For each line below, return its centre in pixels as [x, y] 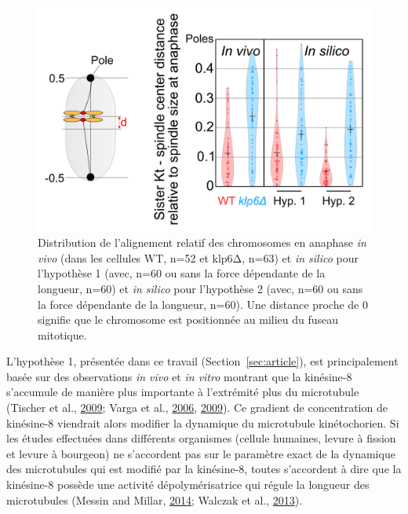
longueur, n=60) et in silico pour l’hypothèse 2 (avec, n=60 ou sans [200, 288]
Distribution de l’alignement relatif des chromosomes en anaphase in [202, 242]
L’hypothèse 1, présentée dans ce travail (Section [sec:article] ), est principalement [202, 361]
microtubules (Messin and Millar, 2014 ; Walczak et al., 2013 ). [155, 499]
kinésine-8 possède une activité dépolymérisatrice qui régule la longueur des [188, 485]
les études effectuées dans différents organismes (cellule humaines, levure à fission [201, 438]
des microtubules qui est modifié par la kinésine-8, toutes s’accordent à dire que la [204, 469]
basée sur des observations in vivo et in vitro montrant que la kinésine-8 [179, 376]
